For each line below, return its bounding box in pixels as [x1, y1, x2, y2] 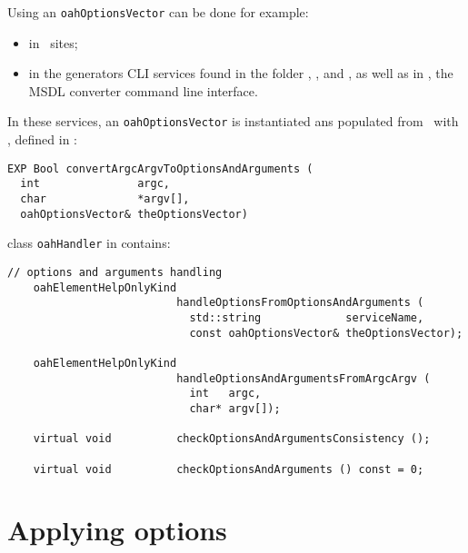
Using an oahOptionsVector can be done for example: [7, 3, 309, 21]
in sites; [28, 33, 78, 52]
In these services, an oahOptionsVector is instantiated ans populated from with [7, 112, 459, 131]
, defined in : [7, 130, 78, 149]
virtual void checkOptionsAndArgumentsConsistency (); [33, 432, 431, 446]
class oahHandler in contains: [7, 233, 171, 252]
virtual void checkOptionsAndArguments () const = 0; [33, 462, 424, 476]
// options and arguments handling [7, 265, 223, 279]
